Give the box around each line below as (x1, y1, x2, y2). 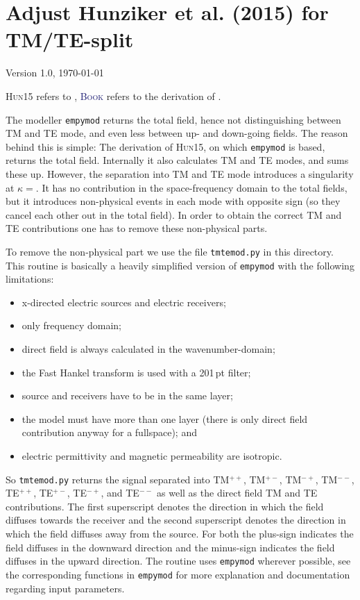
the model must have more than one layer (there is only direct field (22, 411, 308, 426)
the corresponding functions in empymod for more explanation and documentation (6, 567, 350, 581)
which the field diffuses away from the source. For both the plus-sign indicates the (6, 526, 354, 541)
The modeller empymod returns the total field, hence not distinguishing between (6, 112, 341, 126)
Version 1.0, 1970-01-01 (6, 65, 104, 80)
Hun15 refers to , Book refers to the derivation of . (6, 88, 221, 103)
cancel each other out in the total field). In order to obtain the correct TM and (6, 207, 342, 222)
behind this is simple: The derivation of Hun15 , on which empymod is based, (6, 139, 325, 153)
